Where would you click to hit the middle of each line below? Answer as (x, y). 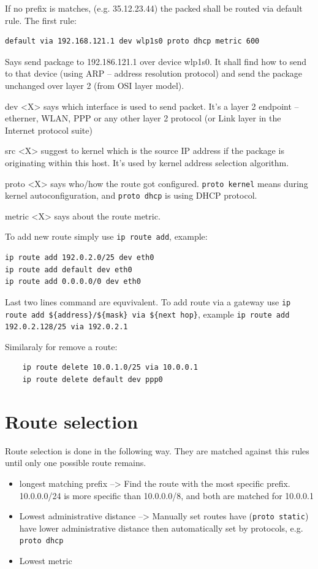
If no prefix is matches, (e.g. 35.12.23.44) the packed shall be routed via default (154, 8)
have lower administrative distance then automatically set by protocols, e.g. (161, 528)
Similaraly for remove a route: (61, 346)
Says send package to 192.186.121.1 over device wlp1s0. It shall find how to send (156, 61)
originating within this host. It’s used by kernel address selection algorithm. (147, 162)
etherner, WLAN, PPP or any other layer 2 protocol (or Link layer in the (143, 118)
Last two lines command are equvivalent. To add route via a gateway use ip (148, 301)
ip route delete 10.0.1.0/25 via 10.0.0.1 (110, 368)
